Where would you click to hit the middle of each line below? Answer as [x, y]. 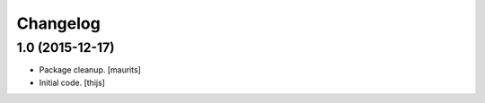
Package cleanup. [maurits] [90, 70]
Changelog [58, 23]
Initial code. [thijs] [72, 82]
